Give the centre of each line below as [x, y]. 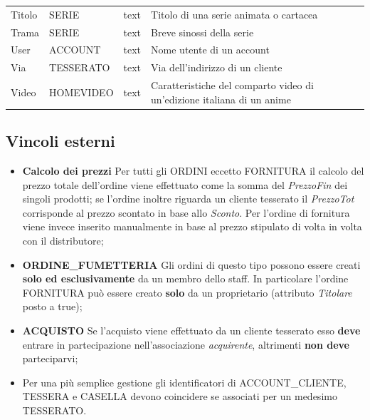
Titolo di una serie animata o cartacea [234, 14]
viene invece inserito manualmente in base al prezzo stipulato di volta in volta [192, 226]
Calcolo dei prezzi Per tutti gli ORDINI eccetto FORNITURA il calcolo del [193, 171]
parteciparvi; [50, 358]
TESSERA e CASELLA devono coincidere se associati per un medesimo [180, 396]
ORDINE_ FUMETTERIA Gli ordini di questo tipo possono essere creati [191, 264]
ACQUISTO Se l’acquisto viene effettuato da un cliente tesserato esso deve [191, 330]
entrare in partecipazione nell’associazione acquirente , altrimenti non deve [186, 344]
